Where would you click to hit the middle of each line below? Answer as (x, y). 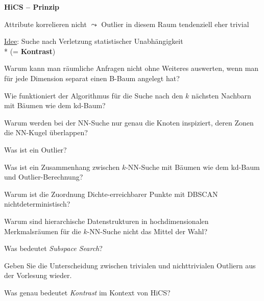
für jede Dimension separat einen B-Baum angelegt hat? (92, 78)
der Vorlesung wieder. (38, 275)
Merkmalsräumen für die (43, 231)
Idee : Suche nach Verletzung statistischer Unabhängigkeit (94, 41)
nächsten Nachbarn (221, 95)
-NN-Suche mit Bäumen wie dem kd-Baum (193, 167)
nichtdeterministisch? (37, 204)
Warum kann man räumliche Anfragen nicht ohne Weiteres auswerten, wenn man (131, 68)
